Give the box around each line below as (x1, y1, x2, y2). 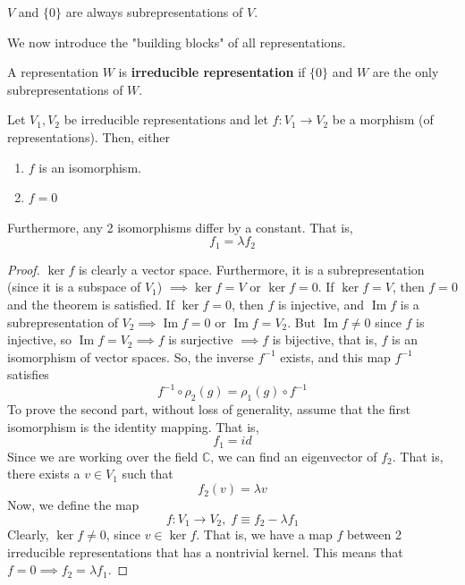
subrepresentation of (7, 312, 118, 331)
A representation (7, 63, 99, 81)
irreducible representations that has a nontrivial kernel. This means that (7, 542, 403, 561)
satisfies (7, 365, 49, 384)
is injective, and (277, 294, 365, 313)
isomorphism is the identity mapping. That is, (7, 417, 259, 436)
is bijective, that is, (272, 330, 377, 349)
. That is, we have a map (196, 525, 333, 544)
